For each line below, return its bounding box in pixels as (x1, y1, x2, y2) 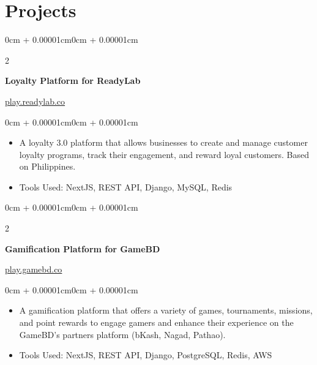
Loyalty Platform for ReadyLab (5, 74, 141, 87)
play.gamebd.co (5, 263, 62, 276)
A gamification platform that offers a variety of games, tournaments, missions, (19, 304, 313, 317)
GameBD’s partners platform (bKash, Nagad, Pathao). (19, 328, 226, 341)
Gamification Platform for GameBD (5, 242, 160, 255)
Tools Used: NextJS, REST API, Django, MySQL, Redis (19, 180, 233, 193)
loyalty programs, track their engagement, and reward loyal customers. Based (19, 148, 310, 160)
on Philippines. (19, 160, 76, 173)
